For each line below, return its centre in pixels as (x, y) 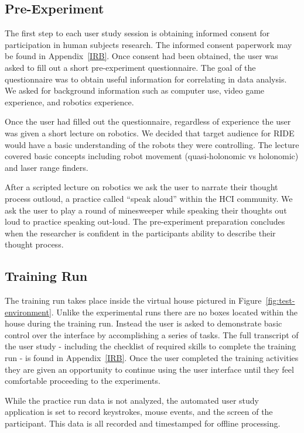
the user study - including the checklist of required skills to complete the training (151, 346)
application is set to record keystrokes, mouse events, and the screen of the (139, 412)
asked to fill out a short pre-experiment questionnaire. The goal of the (130, 67)
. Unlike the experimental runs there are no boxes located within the (175, 312)
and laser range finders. (47, 167)
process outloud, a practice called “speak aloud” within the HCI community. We (149, 198)
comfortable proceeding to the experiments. (83, 381)
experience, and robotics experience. (69, 102)
